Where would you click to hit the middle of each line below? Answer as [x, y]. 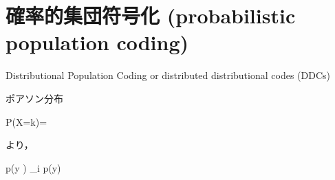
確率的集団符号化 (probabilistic [151, 15]
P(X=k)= [26, 121]
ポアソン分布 [34, 98]
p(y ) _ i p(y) [33, 167]
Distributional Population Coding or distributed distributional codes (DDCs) [168, 75]
